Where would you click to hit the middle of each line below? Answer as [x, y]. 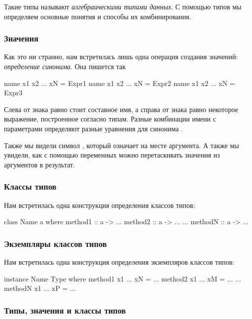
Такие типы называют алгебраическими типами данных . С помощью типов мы [123, 6]
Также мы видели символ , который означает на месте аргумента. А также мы [122, 145]
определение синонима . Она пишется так [65, 66]
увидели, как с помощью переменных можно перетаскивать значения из [112, 155]
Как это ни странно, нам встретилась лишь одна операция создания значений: [121, 57]
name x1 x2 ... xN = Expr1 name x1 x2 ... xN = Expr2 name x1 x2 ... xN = [120, 83]
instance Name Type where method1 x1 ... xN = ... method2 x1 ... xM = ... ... [123, 278]
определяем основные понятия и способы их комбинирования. [98, 16]
